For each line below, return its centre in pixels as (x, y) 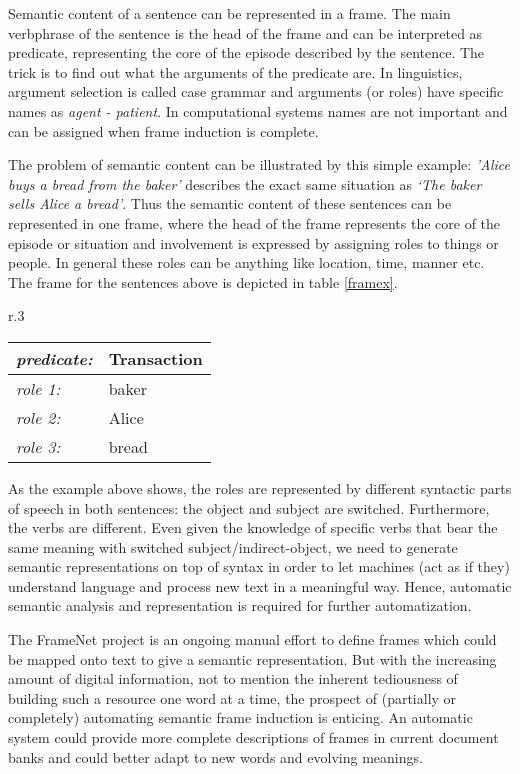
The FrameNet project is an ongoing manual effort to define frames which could (252, 639)
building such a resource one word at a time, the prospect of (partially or (232, 697)
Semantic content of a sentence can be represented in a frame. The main (229, 13)
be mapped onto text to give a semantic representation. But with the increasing (252, 658)
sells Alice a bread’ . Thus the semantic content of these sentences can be (230, 203)
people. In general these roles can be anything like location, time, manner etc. (246, 262)
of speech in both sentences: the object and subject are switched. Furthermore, (249, 507)
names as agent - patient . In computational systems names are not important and (258, 110)
